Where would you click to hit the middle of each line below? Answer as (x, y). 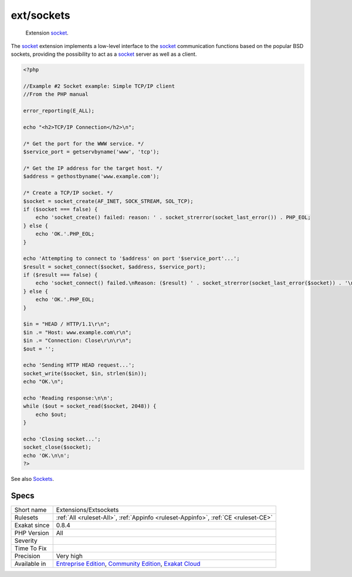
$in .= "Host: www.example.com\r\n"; (77, 332)
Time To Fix (31, 548)
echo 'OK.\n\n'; (47, 455)
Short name (31, 510)
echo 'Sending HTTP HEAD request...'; (79, 365)
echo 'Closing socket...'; (62, 439)
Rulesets (26, 517)
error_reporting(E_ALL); (59, 111)
